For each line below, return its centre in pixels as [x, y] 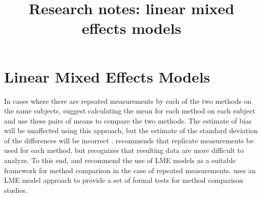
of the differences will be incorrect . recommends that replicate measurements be [129, 140]
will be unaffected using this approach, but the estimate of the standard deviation [131, 130]
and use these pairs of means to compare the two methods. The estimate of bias [128, 120]
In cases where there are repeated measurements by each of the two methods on [128, 101]
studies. [16, 190]
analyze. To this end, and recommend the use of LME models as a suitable [120, 160]
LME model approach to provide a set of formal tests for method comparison [124, 180]
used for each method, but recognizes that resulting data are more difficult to [124, 150]
